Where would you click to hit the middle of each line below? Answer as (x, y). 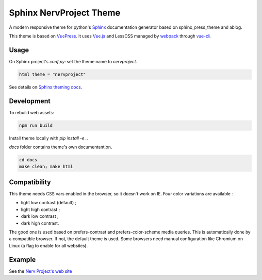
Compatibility (30, 182)
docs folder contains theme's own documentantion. (60, 147)
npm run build (36, 125)
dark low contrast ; (40, 216)
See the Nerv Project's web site (41, 271)
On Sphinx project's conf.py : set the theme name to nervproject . (73, 61)
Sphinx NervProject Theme (65, 13)
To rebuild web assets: (32, 112)
